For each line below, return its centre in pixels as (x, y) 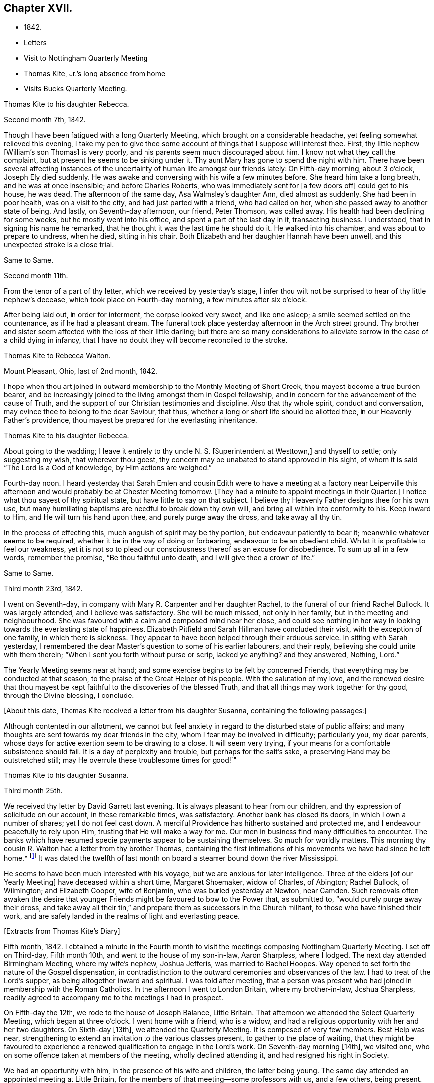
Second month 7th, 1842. (45, 120)
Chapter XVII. (38, 8)
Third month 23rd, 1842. (43, 589)
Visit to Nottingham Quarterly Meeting (86, 58)
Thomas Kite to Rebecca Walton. (57, 356)
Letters (35, 43)
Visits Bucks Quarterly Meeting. (75, 89)
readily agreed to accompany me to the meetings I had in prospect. (114, 998)
